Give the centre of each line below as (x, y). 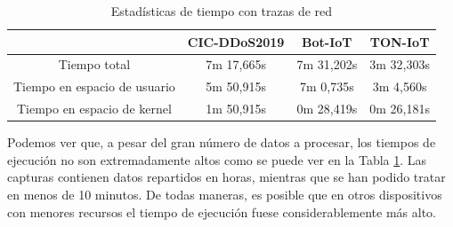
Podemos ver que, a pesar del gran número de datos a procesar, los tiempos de (222, 142)
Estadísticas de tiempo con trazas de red (222, 11)
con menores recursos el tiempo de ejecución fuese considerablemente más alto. (222, 211)
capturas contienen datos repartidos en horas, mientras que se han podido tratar (226, 177)
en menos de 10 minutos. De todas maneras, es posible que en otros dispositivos (225, 194)
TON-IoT (400, 41)
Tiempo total (94, 64)
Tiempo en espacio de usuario (94, 86)
